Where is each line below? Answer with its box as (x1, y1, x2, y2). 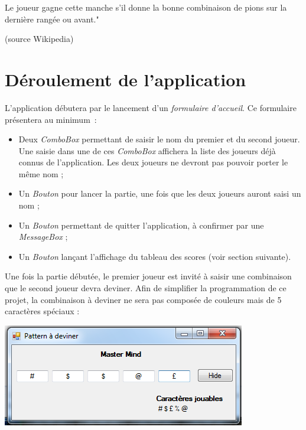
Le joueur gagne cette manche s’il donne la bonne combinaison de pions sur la (5, 1, 287, 13)
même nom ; (18, 167, 64, 180)
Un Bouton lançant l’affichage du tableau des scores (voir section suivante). (18, 250, 291, 262)
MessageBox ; (18, 230, 68, 243)
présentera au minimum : (5, 113, 97, 125)
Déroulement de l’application (5, 67, 246, 91)
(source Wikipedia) (5, 32, 74, 45)
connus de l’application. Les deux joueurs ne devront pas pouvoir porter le (18, 156, 288, 168)
